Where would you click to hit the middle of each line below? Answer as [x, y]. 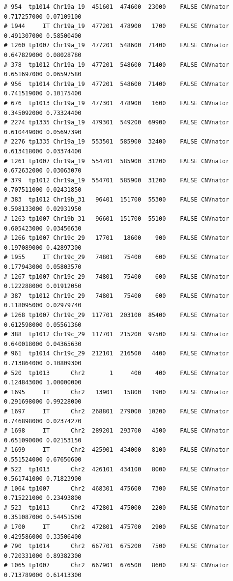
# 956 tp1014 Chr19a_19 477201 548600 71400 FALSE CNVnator [117, 84]
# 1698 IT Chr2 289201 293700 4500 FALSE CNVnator [117, 431]
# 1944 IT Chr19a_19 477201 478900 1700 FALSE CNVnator [117, 26]
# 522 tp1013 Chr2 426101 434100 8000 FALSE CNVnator [117, 469]
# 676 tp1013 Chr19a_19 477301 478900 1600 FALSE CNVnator [117, 103]
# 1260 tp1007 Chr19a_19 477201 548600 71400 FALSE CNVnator [117, 45]
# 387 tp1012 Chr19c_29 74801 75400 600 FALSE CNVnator [117, 296]
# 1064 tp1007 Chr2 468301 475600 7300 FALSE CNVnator [117, 488]
